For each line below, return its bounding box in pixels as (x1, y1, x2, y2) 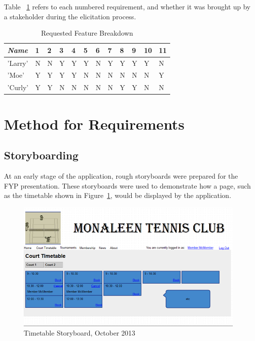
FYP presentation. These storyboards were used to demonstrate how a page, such (4, 180, 251, 191)
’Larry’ (7, 57, 28, 68)
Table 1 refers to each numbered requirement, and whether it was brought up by (4, 1, 251, 11)
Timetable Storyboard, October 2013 (24, 328, 136, 338)
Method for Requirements (4, 113, 184, 134)
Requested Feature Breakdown (41, 28, 133, 38)
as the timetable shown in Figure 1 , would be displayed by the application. (4, 190, 231, 200)
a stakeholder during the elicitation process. (4, 11, 136, 21)
